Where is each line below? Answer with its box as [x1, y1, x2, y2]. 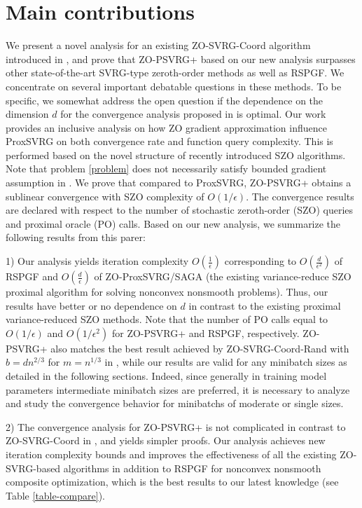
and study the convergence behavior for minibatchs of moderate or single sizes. [6, 396, 344, 411]
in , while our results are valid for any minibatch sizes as [104, 355, 347, 369]
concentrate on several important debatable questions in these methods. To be [6, 78, 342, 93]
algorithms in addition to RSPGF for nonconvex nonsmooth [63, 460, 321, 475]
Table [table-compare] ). [6, 488, 105, 502]
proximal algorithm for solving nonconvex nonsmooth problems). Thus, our [6, 284, 328, 299]
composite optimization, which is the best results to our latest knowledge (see [6, 474, 339, 489]
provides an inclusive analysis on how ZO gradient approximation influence [6, 120, 327, 135]
